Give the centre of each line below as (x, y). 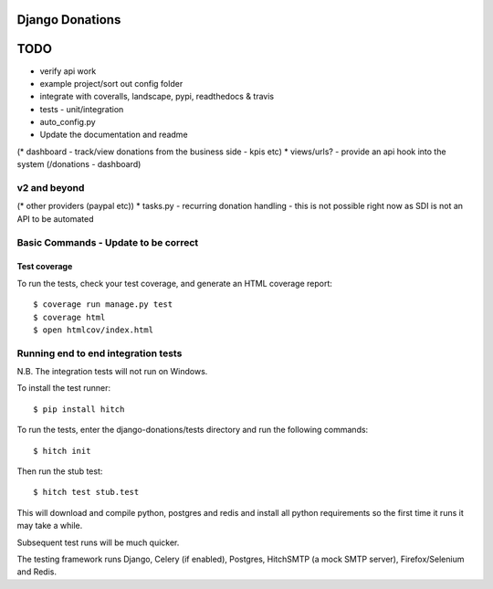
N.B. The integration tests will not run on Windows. (112, 372)
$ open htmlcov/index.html (94, 330)
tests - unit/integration (82, 109)
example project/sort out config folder (111, 83)
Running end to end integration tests (100, 353)
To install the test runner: (64, 388)
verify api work (68, 71)
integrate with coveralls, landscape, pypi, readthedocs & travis (157, 97)
